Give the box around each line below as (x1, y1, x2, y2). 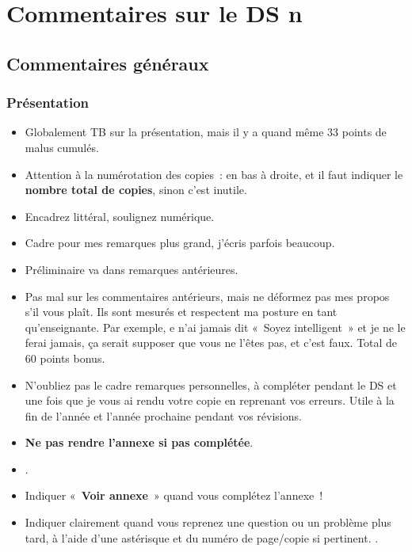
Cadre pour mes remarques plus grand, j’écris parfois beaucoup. (25, 234, 335, 251)
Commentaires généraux (6, 51, 209, 75)
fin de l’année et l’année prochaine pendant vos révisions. (25, 407, 302, 424)
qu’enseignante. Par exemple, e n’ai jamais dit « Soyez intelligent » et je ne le (25, 318, 406, 335)
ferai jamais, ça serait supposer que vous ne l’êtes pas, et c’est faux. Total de (25, 334, 398, 351)
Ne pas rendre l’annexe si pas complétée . (25, 434, 254, 451)
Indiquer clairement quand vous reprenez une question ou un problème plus (25, 514, 391, 531)
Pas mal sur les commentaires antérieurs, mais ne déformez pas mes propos (25, 287, 390, 304)
